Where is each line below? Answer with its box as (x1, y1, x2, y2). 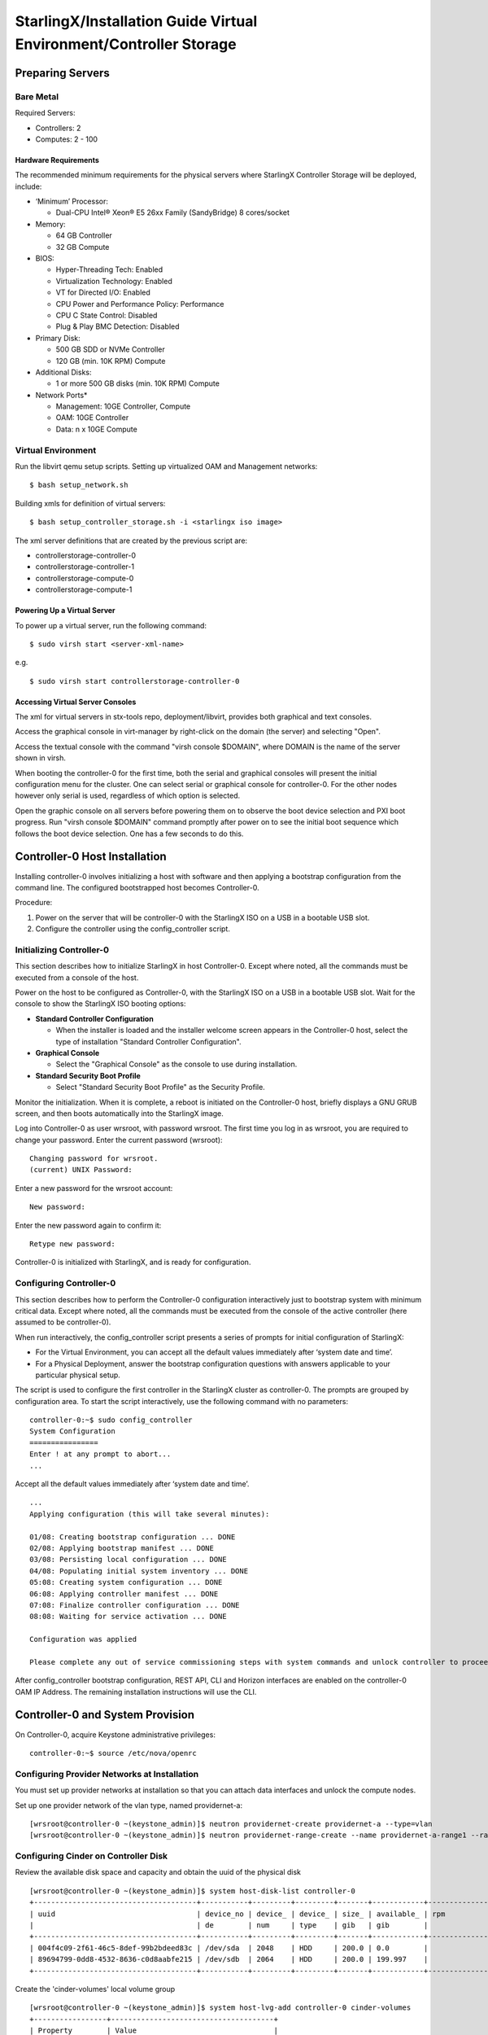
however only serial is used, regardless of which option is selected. (15, 790, 240, 801)
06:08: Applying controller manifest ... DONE (29, 1589, 219, 1599)
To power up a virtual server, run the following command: (15, 620, 207, 630)
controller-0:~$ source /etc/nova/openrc (29, 1748, 197, 1757)
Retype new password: (29, 1240, 115, 1249)
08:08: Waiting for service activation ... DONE (29, 1612, 227, 1621)
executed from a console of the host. (15, 973, 139, 982)
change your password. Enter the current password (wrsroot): (15, 1135, 223, 1144)
